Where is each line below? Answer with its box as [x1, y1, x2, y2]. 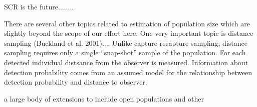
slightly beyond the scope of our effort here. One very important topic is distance [4, 28, 253, 38]
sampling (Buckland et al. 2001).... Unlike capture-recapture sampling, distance [4, 37, 247, 48]
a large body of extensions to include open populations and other [4, 93, 204, 104]
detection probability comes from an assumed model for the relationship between [4, 67, 252, 77]
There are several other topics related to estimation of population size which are [4, 18, 250, 28]
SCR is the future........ [4, 1, 74, 11]
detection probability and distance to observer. [4, 77, 147, 87]
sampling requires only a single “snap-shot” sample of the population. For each [4, 47, 246, 58]
